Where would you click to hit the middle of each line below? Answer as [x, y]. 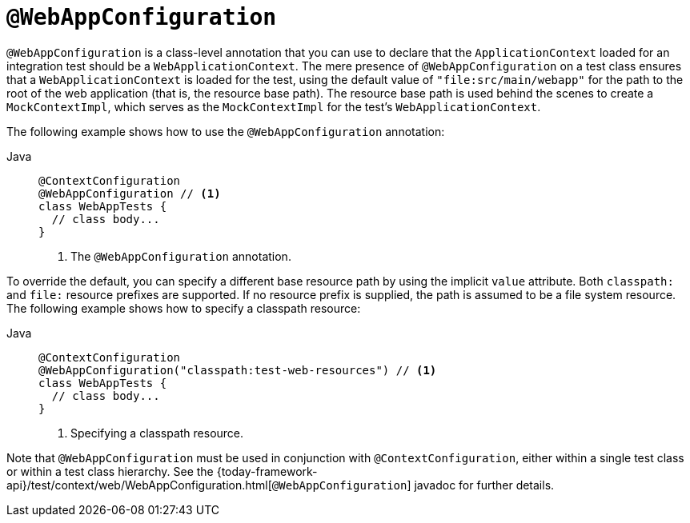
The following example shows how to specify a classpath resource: [184, 308]
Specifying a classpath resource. [157, 433]
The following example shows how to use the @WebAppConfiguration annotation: [226, 131]
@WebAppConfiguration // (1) [130, 193]
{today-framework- [267, 471]
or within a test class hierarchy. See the [110, 471]
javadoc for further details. [484, 485]
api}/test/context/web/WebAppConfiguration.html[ [139, 485]
